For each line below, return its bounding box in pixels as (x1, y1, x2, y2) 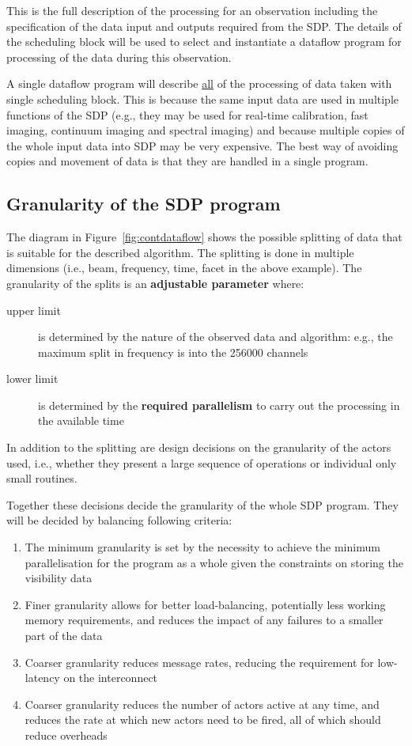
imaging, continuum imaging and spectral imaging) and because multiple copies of (6, 122, 405, 138)
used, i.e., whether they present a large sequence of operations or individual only (6, 454, 397, 471)
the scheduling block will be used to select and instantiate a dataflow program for (6, 33, 402, 50)
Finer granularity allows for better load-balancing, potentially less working (25, 596, 386, 612)
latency (25, 669, 60, 686)
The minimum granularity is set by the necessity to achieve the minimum (25, 539, 380, 555)
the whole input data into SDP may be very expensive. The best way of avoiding (6, 137, 399, 153)
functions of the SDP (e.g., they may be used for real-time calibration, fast (6, 106, 369, 123)
